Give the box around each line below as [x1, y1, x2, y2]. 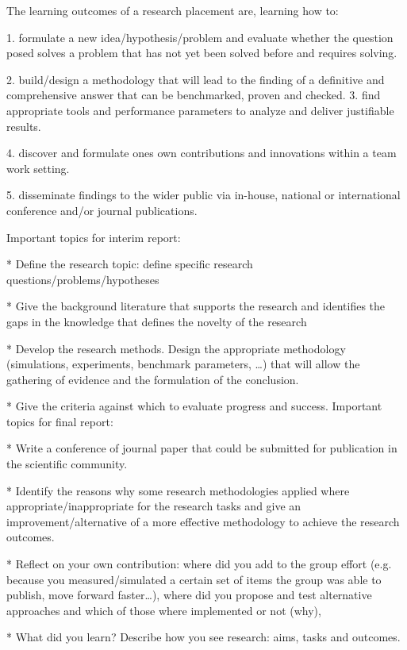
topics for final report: [6, 413, 113, 429]
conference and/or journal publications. [6, 202, 198, 218]
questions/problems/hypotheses [6, 271, 159, 287]
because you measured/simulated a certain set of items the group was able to [6, 571, 382, 587]
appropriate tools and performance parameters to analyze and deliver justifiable [6, 102, 394, 118]
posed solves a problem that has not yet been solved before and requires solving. [6, 44, 397, 61]
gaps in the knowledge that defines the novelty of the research [6, 313, 307, 329]
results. [6, 117, 41, 134]
